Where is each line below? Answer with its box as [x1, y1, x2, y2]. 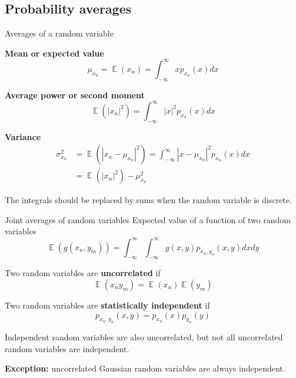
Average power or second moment [5, 88, 145, 101]
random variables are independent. [5, 342, 129, 354]
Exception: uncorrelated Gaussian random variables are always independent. [5, 362, 285, 374]
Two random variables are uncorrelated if [5, 267, 161, 279]
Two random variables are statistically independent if [5, 299, 210, 311]
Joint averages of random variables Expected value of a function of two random [5, 213, 291, 226]
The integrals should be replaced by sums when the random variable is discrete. [5, 194, 292, 206]
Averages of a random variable [5, 27, 114, 39]
